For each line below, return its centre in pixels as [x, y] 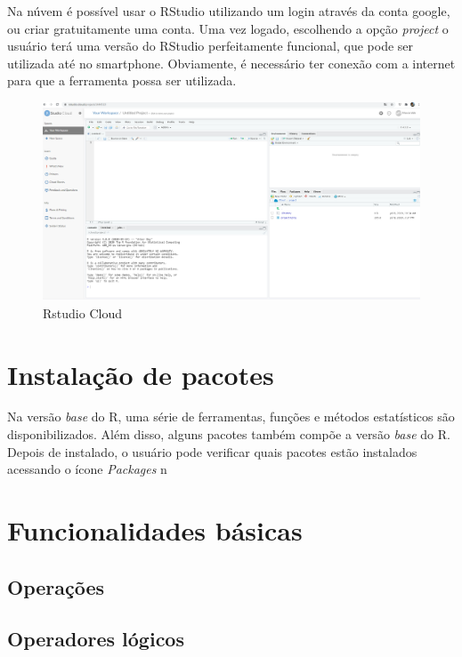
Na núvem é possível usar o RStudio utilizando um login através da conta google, [229, 11]
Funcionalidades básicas [155, 530]
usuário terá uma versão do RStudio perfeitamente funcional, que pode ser [211, 46]
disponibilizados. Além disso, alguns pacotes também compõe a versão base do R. [229, 434]
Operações [56, 586]
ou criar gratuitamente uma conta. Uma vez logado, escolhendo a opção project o [228, 28]
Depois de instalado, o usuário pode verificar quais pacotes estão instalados [212, 451]
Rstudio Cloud [82, 312]
